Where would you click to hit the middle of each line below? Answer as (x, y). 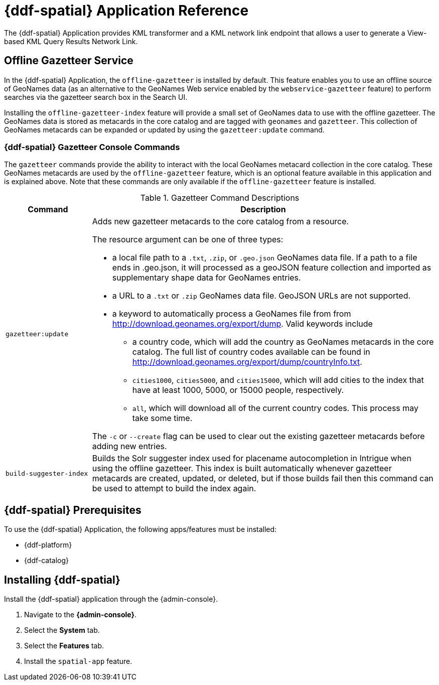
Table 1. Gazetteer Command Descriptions (220, 198)
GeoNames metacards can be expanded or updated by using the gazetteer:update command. (164, 129)
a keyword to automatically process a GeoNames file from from (232, 314)
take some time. (162, 418)
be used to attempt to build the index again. (174, 489)
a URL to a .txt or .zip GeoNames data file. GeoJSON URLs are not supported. (261, 296)
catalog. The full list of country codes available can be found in (251, 352)
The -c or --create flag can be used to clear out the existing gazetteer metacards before (258, 436)
